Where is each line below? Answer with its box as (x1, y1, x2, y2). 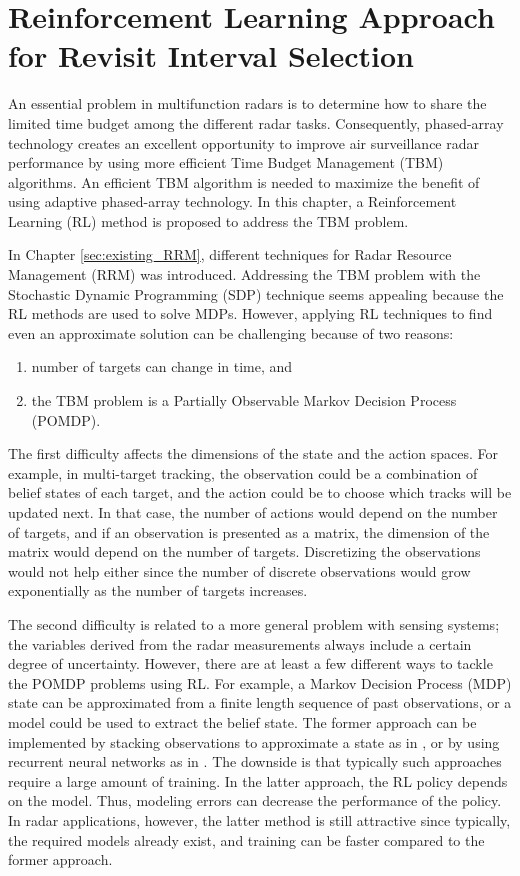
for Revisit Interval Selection (8, 35, 415, 76)
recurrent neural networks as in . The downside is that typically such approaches (8, 751, 502, 772)
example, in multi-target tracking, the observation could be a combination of (8, 462, 478, 483)
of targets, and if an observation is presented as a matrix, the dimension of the (8, 521, 490, 542)
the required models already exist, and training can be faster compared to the (8, 829, 485, 850)
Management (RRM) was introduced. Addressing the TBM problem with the (8, 264, 481, 285)
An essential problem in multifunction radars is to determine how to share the (8, 93, 487, 114)
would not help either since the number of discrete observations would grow (8, 560, 471, 581)
